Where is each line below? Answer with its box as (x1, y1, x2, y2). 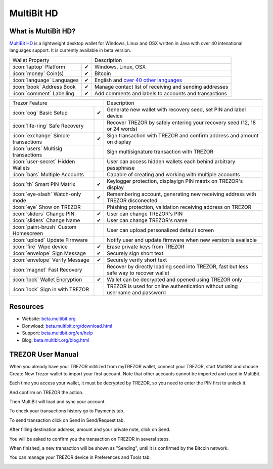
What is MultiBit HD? (9, 27, 76, 35)
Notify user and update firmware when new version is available (107, 236, 257, 243)
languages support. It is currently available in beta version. (9, 47, 131, 53)
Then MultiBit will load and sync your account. (9, 399, 106, 405)
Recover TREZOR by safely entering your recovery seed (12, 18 (107, 119, 256, 126)
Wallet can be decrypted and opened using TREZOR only (107, 276, 242, 283)
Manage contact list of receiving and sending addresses (94, 83, 229, 90)
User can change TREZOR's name (107, 217, 188, 224)
